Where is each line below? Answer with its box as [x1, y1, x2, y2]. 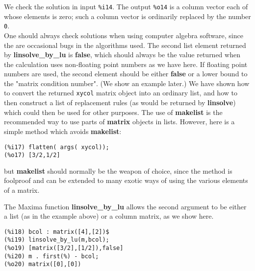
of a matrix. [4, 185, 40, 195]
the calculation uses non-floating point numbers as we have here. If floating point [4, 59, 248, 69]
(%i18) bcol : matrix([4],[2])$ [4, 228, 109, 235]
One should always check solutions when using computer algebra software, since [4, 30, 243, 40]
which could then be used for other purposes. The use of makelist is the [4, 107, 223, 117]
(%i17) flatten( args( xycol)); [4, 143, 109, 151]
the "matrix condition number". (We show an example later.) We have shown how [4, 78, 250, 88]
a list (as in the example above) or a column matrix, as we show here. [4, 211, 214, 221]
